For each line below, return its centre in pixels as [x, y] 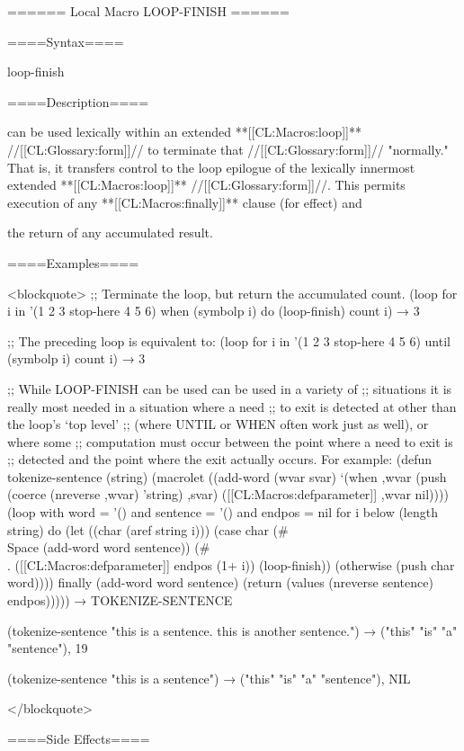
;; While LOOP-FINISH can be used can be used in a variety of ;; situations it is [230, 388]
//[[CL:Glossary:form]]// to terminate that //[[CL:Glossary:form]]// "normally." [228, 149]
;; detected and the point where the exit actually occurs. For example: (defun [220, 459]
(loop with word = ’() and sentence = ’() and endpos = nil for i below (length [223, 512]
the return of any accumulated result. [110, 232]
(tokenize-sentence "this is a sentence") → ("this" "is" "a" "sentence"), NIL [209, 678]
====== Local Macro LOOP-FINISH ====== [148, 11]
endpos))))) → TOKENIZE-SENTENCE [120, 600]
